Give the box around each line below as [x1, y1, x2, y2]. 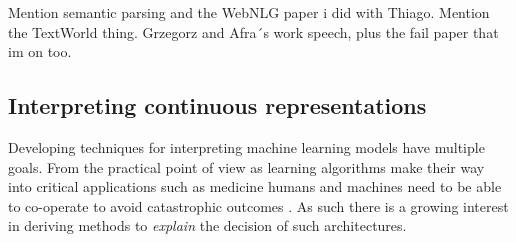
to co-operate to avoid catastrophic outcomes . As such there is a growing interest [8, 195, 509, 216]
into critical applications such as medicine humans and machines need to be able [8, 176, 502, 197]
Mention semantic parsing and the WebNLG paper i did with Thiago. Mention [8, 2, 490, 22]
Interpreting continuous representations [8, 90, 427, 121]
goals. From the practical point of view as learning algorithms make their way [8, 156, 485, 177]
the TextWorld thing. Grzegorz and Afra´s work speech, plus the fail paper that [8, 21, 499, 42]
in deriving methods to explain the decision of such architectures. [8, 215, 407, 236]
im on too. [8, 41, 72, 62]
